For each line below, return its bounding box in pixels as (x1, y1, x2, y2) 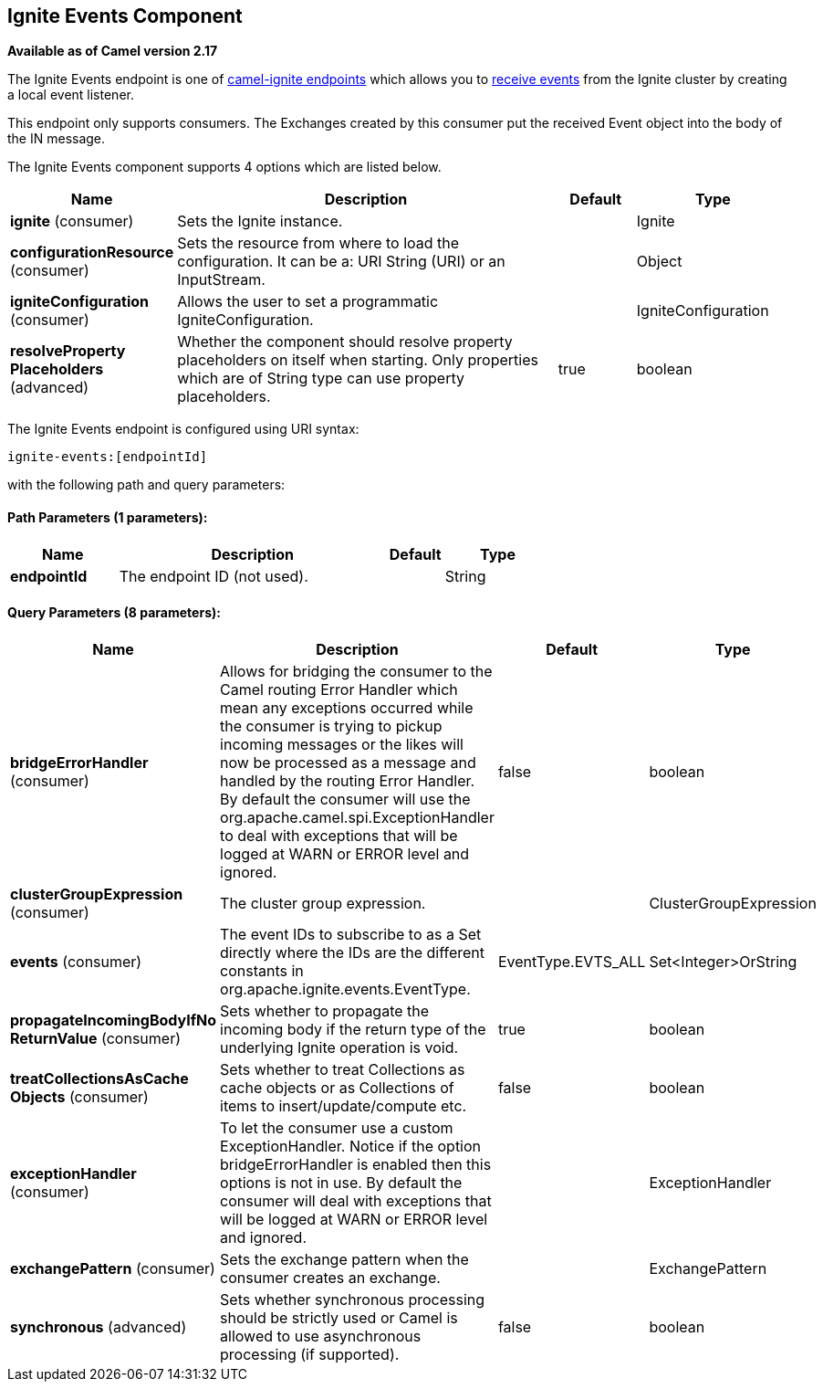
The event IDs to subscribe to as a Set (220, 924, 482, 943)
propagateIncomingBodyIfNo (10, 1010, 217, 1029)
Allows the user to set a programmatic (177, 292, 439, 311)
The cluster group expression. (220, 893, 426, 912)
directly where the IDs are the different (220, 942, 485, 962)
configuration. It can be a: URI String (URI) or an (177, 252, 505, 271)
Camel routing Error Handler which (220, 679, 458, 699)
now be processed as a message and (220, 752, 476, 772)
